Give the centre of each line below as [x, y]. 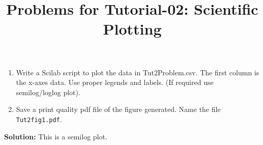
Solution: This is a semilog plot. [56, 136]
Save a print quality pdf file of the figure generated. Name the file [118, 109]
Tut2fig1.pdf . [39, 119]
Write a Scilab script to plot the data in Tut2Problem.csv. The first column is [138, 72]
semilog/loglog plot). [48, 92]
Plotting [132, 29]
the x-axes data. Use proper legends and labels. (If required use [115, 82]
